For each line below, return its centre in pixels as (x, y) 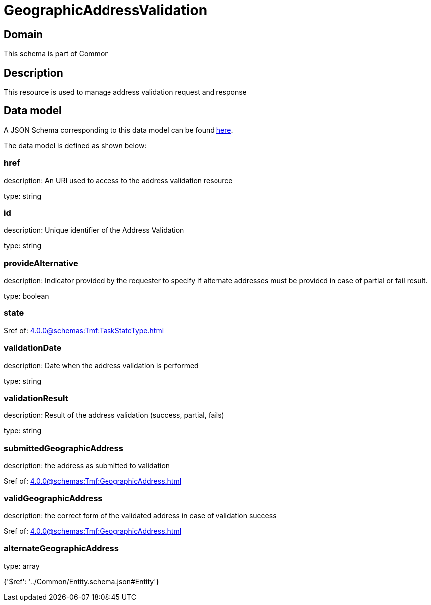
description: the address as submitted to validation (87, 466)
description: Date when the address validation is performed (101, 365)
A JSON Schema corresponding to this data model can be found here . (119, 130)
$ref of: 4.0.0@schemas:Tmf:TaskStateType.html (84, 330)
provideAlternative (41, 263)
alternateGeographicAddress (61, 549)
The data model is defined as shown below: (75, 145)
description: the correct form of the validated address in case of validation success (140, 515)
